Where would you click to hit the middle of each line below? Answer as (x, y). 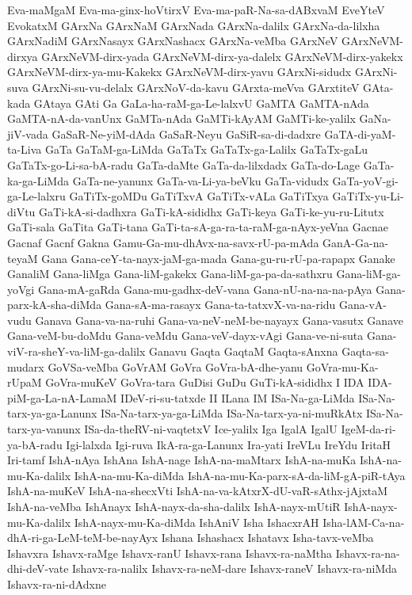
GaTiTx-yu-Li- (368, 196)
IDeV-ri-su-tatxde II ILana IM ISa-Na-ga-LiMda (238, 397)
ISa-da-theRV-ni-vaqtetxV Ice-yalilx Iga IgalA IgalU (211, 429)
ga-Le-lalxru (36, 196)
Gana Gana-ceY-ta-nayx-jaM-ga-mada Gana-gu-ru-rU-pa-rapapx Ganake (218, 258)
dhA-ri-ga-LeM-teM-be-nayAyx (83, 538)
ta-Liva (25, 149)
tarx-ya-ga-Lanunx (52, 413)
